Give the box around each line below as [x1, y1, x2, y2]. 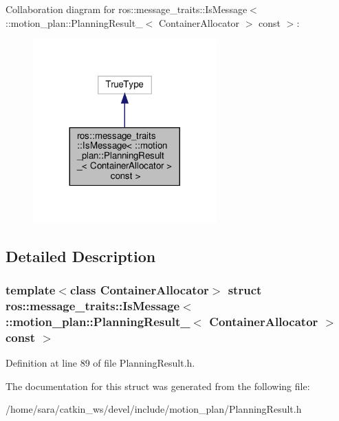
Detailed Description [6, 245, 156, 266]
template [6, 281, 56, 299]
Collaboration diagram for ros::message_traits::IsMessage [6, 2, 248, 16]
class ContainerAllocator [69, 281, 209, 299]
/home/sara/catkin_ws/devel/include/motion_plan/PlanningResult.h [6, 402, 302, 416]
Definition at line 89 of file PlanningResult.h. [6, 356, 195, 370]
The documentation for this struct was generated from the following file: [6, 378, 310, 393]
